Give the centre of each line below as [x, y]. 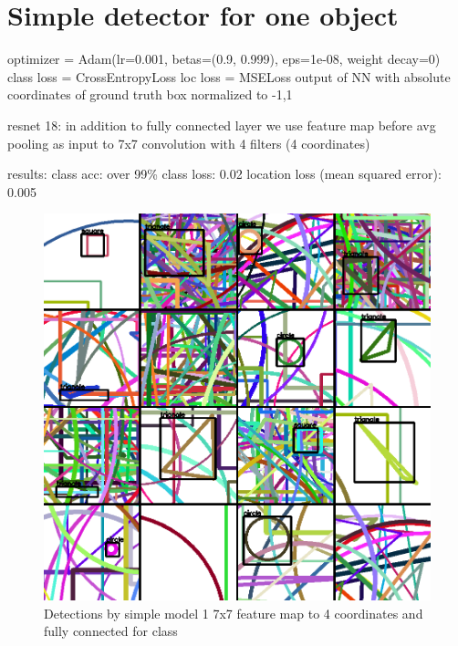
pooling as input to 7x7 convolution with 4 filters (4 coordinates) [189, 143]
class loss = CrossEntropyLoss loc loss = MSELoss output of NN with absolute [229, 76]
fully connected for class [111, 631]
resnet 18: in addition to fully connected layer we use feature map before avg [222, 125]
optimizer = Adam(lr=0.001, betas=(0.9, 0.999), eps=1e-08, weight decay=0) [224, 59]
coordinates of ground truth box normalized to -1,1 [150, 94]
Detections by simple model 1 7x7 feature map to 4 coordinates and [234, 613]
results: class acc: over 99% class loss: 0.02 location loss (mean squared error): [224, 174]
